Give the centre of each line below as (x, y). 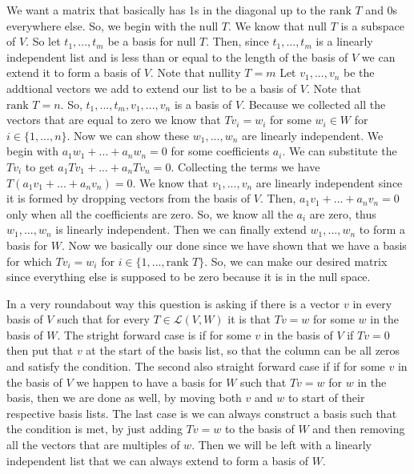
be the (359, 72)
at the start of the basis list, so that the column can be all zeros (243, 350)
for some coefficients (220, 151)
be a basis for (141, 41)
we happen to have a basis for (149, 382)
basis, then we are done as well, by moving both (124, 398)
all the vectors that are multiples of (93, 445)
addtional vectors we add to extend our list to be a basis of (152, 88)
